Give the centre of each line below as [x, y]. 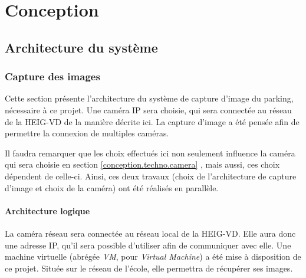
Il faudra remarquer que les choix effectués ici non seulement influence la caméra [150, 153]
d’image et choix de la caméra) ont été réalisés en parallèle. [112, 187]
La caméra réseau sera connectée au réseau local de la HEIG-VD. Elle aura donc [150, 233]
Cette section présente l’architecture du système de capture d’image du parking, [149, 98]
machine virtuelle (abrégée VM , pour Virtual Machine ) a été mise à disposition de [153, 256]
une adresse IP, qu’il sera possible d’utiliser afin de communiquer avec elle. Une [148, 245]
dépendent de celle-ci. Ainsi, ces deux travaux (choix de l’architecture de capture [151, 176]
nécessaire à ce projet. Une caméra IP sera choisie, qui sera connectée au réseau [148, 109]
